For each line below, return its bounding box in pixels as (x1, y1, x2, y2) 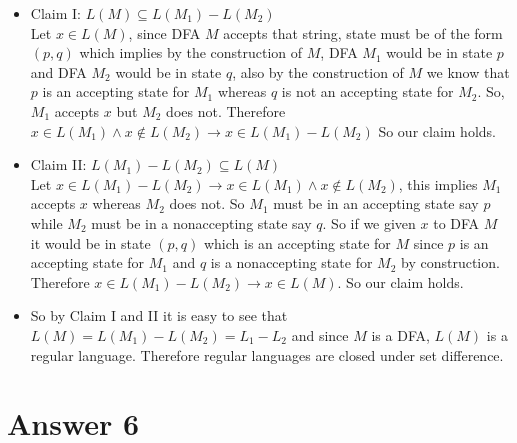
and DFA (30, 61, 87, 82)
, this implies (398, 173, 478, 194)
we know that (426, 61, 510, 82)
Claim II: (30, 154, 87, 175)
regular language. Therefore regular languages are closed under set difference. (30, 344, 504, 365)
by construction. (401, 252, 500, 273)
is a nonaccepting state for (210, 252, 373, 273)
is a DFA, (371, 324, 430, 345)
